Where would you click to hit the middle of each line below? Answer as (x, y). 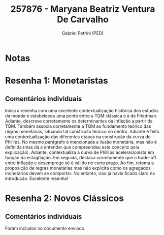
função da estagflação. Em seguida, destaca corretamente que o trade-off (81, 157)
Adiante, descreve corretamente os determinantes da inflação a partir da (79, 121)
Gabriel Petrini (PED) (83, 33)
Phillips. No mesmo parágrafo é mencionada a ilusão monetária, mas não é (81, 142)
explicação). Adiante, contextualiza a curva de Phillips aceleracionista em (80, 152)
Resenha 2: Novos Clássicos (65, 198)
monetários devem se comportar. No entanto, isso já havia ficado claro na (80, 173)
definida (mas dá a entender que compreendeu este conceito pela (72, 147)
